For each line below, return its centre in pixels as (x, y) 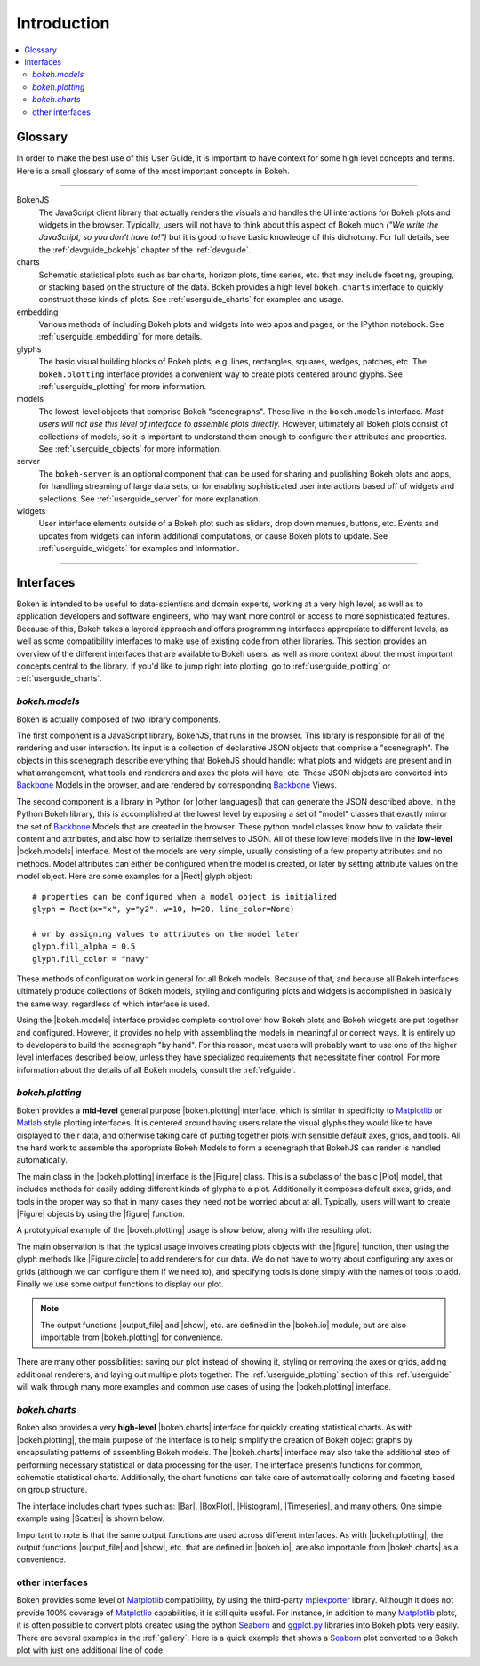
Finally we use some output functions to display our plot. (120, 1284)
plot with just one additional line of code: (91, 1650)
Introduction (63, 23)
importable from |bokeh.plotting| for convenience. (132, 1337)
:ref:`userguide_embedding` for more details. (120, 337)
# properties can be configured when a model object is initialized (184, 897)
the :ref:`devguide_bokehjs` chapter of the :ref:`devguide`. (145, 250)
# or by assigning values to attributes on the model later (166, 934)
